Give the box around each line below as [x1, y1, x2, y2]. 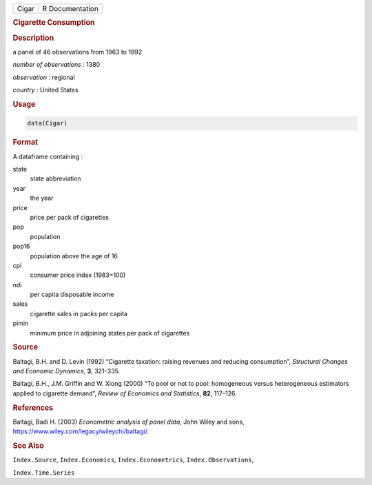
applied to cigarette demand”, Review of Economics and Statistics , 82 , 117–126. [12, 389, 237, 398]
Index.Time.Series [12, 468, 75, 477]
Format [12, 138, 38, 147]
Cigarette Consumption [12, 18, 95, 28]
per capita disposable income [30, 290, 114, 299]
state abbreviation [30, 174, 82, 183]
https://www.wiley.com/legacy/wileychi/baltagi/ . [12, 427, 149, 435]
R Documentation [42, 4, 99, 13]
